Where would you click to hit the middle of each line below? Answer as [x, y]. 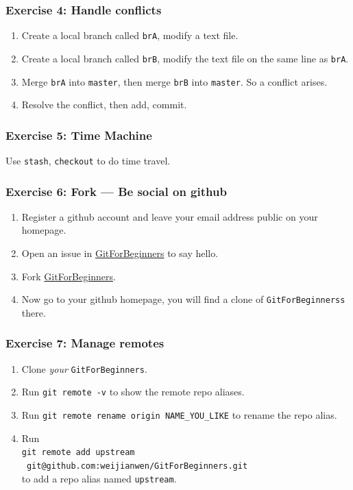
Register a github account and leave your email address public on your [170, 216]
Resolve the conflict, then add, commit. [104, 105]
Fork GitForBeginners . [69, 276]
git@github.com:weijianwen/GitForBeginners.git [137, 466]
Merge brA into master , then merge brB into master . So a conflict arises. [174, 81]
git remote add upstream [78, 453]
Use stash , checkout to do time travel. [88, 160]
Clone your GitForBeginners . [84, 368]
